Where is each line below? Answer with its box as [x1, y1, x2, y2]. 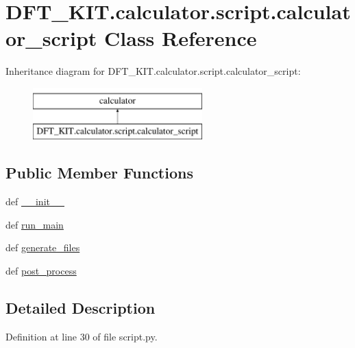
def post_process [5, 264, 77, 278]
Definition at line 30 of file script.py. [5, 329, 158, 343]
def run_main [5, 217, 64, 231]
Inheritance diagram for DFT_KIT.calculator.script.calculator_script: [5, 64, 301, 78]
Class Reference [104, 24, 257, 52]
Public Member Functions [5, 162, 193, 183]
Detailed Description [5, 297, 156, 318]
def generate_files [5, 240, 80, 255]
